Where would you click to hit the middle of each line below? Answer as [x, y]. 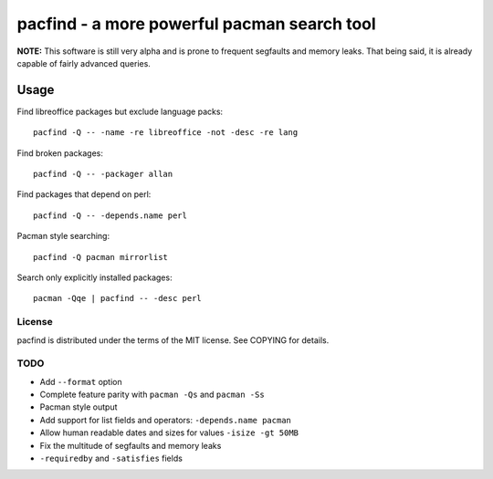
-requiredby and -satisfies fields [111, 458]
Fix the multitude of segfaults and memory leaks [131, 445]
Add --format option [81, 381]
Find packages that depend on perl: [84, 194]
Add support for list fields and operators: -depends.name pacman [166, 420]
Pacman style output [79, 407]
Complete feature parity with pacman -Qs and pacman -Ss [152, 395]
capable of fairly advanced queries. [84, 63]
